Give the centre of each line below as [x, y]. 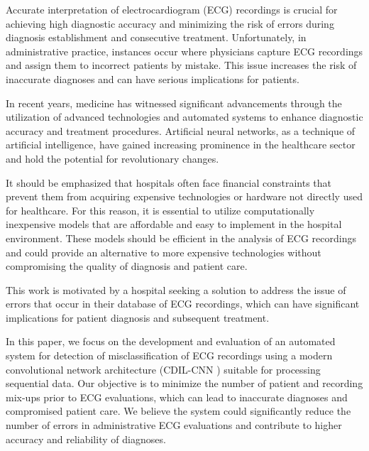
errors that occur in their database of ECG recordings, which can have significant [183, 304]
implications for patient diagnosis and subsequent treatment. [138, 317]
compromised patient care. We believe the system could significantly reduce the [178, 411]
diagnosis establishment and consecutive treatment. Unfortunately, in [156, 37]
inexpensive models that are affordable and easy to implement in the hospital [174, 224]
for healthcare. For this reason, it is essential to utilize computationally [160, 210]
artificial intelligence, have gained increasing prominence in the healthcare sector [181, 145]
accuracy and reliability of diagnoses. [86, 439]
